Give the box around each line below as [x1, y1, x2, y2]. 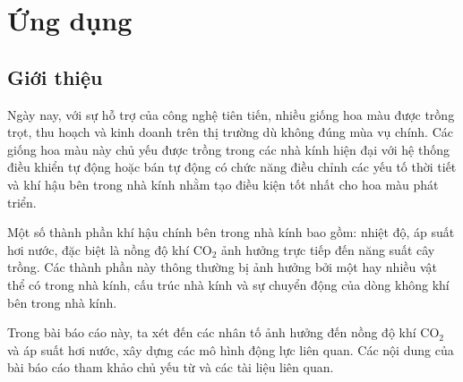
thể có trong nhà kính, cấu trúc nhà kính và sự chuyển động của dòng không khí [7, 275, 450, 293]
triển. [7, 192, 37, 211]
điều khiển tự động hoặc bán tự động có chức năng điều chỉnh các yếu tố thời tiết [7, 157, 457, 176]
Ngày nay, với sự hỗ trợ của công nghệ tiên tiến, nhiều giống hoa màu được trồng [7, 105, 455, 123]
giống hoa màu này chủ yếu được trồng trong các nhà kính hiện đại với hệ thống [7, 140, 450, 158]
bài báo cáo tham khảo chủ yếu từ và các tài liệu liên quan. [7, 358, 334, 377]
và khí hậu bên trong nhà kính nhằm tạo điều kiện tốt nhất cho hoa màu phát [7, 174, 439, 193]
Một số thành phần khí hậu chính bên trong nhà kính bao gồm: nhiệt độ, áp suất [7, 223, 455, 242]
